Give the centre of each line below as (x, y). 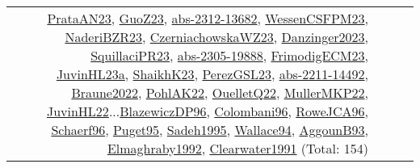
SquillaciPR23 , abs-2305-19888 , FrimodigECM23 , (229, 55)
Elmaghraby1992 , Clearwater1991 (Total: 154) (237, 148)
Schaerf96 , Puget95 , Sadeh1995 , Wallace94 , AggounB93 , (210, 130)
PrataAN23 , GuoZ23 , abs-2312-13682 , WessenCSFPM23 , (208, 18)
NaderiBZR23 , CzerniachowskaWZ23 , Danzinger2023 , (216, 37)
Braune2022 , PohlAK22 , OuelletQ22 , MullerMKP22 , (220, 92)
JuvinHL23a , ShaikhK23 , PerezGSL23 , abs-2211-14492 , (212, 74)
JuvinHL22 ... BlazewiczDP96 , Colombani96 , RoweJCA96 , (207, 111)
